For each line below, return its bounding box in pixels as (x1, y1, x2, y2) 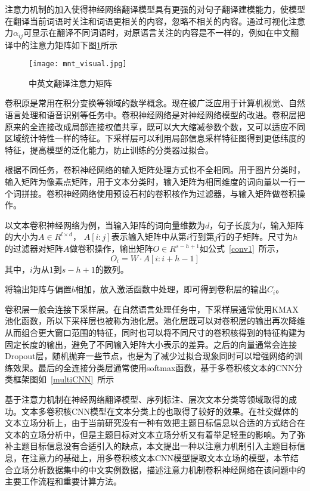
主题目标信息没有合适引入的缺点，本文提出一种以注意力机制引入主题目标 (13, 440, 297, 452)
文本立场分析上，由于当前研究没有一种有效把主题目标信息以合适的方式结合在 (5, 416, 305, 429)
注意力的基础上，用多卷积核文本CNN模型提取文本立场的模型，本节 (29, 451, 291, 464)
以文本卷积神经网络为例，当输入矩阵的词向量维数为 (5, 218, 205, 231)
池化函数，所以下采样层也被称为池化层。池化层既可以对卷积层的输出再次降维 (5, 314, 305, 327)
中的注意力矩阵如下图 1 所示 (13, 38, 117, 51)
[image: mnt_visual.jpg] (29, 60, 127, 69)
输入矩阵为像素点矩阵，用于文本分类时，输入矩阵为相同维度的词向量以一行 (5, 175, 297, 188)
